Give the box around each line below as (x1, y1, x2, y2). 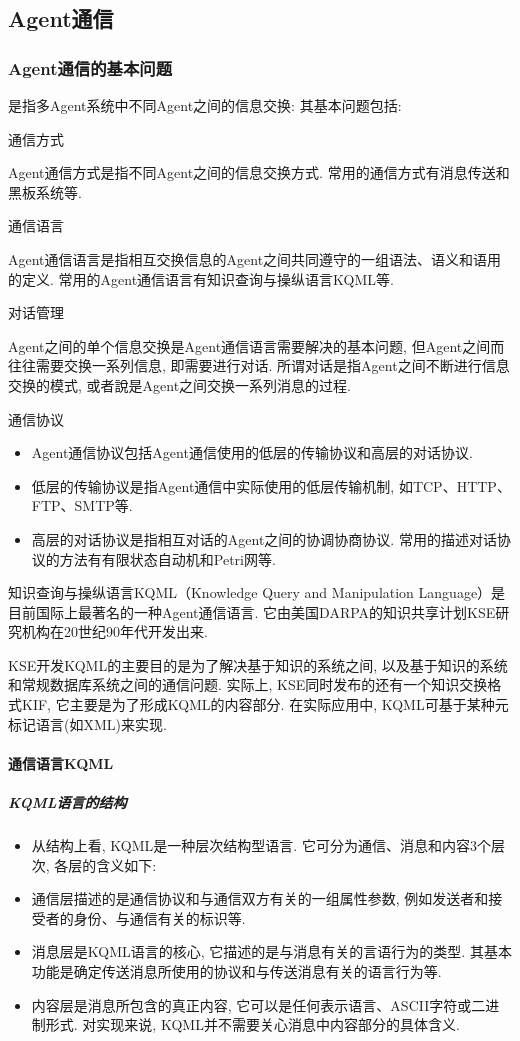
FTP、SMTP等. (31, 495, 133, 516)
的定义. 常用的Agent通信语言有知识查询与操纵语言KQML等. (8, 268, 394, 289)
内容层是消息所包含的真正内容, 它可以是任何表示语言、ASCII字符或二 (31, 994, 486, 1015)
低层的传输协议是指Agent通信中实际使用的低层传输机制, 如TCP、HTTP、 (31, 475, 511, 496)
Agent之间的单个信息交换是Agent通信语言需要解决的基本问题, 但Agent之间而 (8, 335, 505, 356)
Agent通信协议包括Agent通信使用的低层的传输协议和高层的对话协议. (31, 442, 473, 463)
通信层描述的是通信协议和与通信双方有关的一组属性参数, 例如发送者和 (31, 888, 489, 909)
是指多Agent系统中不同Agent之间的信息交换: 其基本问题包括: (8, 95, 402, 115)
